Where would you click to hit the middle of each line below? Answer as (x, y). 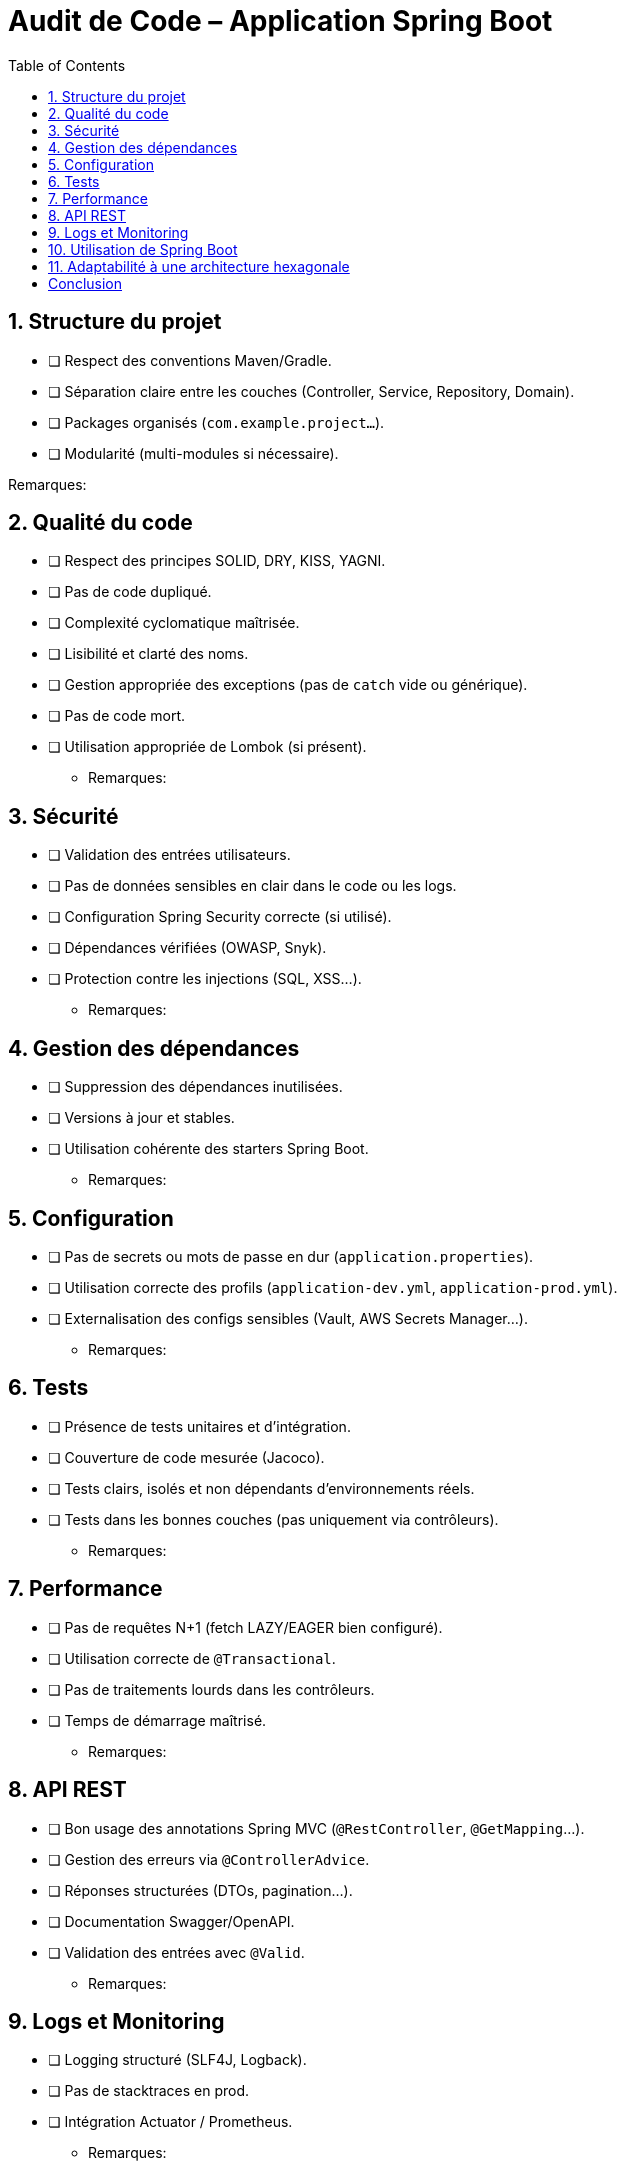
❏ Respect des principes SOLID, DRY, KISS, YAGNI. (217, 561)
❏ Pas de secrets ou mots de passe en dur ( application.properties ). (291, 1256)
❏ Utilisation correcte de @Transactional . (192, 1658)
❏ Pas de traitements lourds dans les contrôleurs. (211, 1689)
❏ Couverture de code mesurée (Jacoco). (186, 1457)
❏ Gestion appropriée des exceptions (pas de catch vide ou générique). (288, 685)
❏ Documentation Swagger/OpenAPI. (171, 1921)
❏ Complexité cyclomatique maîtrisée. (174, 623)
